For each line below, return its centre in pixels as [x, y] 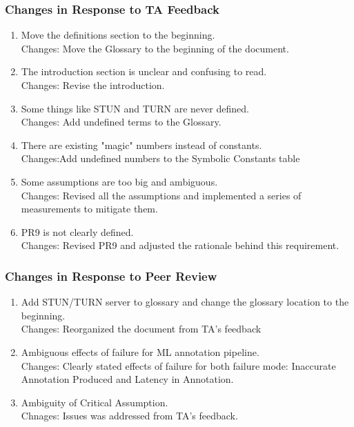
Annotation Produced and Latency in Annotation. [127, 379]
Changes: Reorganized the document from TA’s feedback [141, 329]
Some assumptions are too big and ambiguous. [119, 181]
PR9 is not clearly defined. [77, 231]
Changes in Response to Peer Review [111, 276]
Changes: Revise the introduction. [93, 85]
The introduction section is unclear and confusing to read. [144, 71]
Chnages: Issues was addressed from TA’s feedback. [129, 416]
